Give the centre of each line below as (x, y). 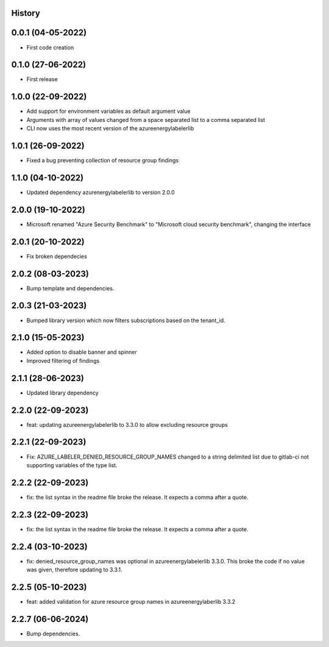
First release (42, 79)
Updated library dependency (62, 393)
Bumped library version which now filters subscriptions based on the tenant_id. (126, 320)
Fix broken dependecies (57, 256)
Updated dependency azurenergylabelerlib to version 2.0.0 (101, 192)
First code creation (50, 47)
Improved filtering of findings (63, 360)
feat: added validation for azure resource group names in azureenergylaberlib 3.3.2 (131, 601)
